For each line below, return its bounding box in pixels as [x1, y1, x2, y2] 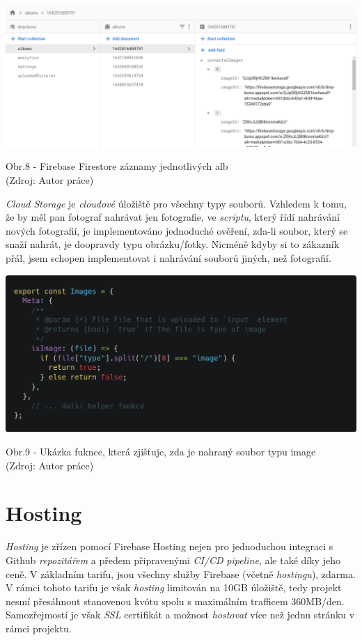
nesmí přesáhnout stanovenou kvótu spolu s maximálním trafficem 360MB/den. [6, 593, 345, 608]
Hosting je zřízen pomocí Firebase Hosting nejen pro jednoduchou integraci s [6, 539, 333, 554]
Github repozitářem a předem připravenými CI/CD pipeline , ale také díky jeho [6, 552, 340, 567]
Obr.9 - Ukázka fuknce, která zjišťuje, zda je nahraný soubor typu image [6, 444, 316, 459]
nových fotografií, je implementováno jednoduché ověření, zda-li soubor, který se [6, 223, 348, 237]
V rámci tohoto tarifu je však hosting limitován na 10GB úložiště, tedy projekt [6, 580, 342, 595]
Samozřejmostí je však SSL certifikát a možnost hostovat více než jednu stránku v [6, 607, 355, 622]
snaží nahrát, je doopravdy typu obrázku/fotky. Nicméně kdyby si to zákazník [6, 237, 340, 251]
